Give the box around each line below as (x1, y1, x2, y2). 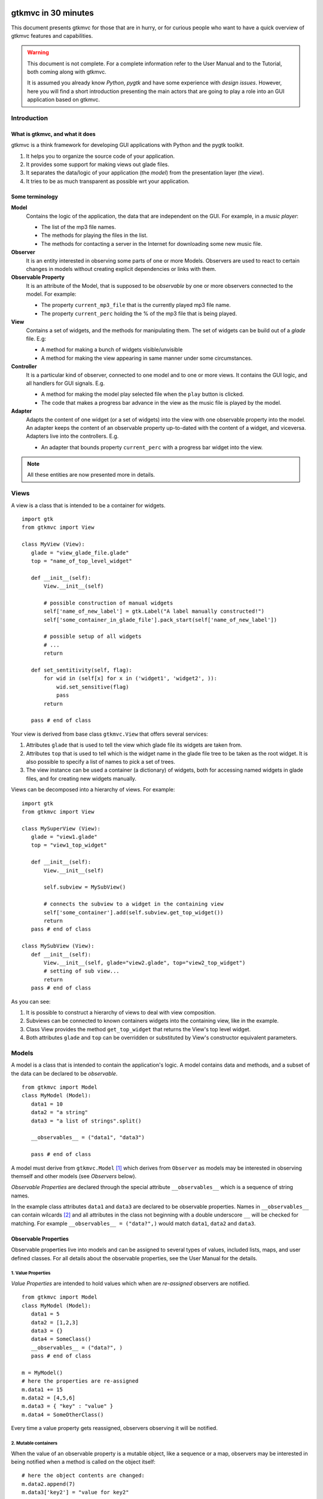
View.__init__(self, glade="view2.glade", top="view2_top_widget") (44, 959, 246, 966)
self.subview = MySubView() (44, 884, 126, 890)
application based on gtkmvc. (27, 96, 100, 103)
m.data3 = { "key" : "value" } (22, 1403, 114, 1410)
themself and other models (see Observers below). (11, 1172, 137, 1179)
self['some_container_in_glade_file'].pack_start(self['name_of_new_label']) (44, 616, 278, 623)
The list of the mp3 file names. (41, 223, 117, 230)
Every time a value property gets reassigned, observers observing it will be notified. (11, 1425, 218, 1432)
